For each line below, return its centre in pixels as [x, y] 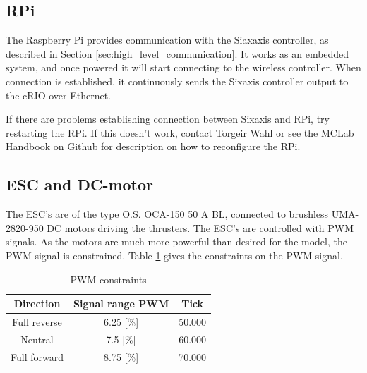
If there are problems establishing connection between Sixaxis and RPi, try [168, 119]
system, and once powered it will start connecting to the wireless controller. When [183, 67]
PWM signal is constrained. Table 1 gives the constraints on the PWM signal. [174, 255]
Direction [37, 304]
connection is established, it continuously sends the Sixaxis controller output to [177, 81]
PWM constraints [108, 279]
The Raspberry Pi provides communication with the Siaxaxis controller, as [167, 40]
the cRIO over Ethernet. [59, 95]
